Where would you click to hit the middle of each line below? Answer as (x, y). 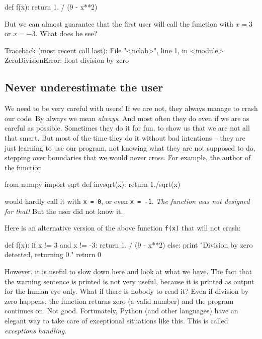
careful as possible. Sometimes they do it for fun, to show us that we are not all (127, 128)
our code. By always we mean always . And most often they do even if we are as (127, 118)
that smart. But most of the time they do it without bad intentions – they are (125, 137)
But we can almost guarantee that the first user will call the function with (119, 23)
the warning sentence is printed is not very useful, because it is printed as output (129, 281)
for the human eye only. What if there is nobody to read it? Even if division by (127, 291)
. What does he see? (66, 33)
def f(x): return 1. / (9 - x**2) (51, 7)
